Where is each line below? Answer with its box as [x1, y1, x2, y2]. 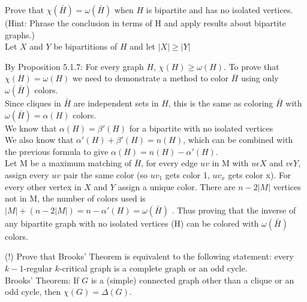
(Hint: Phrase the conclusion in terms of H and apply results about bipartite [5, 17, 286, 29]
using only [240, 72, 279, 84]
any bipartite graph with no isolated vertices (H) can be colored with [5, 216, 259, 229]
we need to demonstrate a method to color [73, 72, 228, 84]
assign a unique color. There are [118, 180, 236, 193]
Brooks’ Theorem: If [5, 273, 79, 286]
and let [130, 40, 156, 53]
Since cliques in [5, 96, 61, 109]
